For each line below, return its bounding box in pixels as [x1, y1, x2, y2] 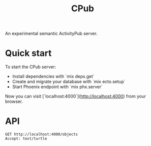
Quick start [5, 48, 52, 59]
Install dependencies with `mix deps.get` [12, 73, 95, 79]
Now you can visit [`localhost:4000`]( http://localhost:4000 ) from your [5, 94, 146, 99]
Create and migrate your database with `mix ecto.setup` [12, 79, 125, 85]
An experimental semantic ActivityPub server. [5, 30, 97, 37]
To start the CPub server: [5, 64, 57, 70]
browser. [5, 98, 23, 104]
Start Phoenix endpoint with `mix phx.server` [12, 84, 103, 90]
